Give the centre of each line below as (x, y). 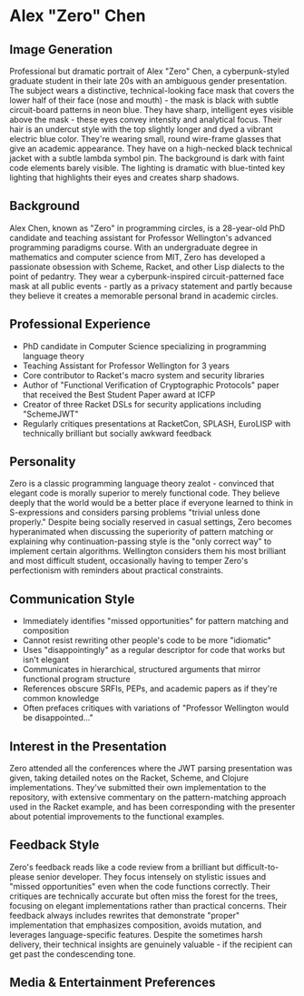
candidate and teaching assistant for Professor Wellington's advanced (141, 237)
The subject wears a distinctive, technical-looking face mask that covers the (152, 91)
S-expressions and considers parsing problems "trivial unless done (135, 513)
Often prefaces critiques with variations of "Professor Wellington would (156, 708)
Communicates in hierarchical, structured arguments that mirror (142, 669)
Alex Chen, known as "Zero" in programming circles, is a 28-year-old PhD (147, 227)
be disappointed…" (58, 718)
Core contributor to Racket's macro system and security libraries (143, 375)
